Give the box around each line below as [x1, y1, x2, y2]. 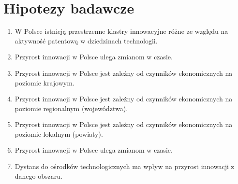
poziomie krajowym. [15, 77, 74, 87]
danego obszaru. [15, 170, 62, 181]
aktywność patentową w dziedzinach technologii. [15, 35, 158, 45]
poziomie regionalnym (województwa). [15, 103, 128, 113]
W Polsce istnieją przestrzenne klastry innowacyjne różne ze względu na [15, 26, 228, 36]
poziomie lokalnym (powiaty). [15, 128, 103, 139]
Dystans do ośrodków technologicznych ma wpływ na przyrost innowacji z [15, 161, 234, 171]
